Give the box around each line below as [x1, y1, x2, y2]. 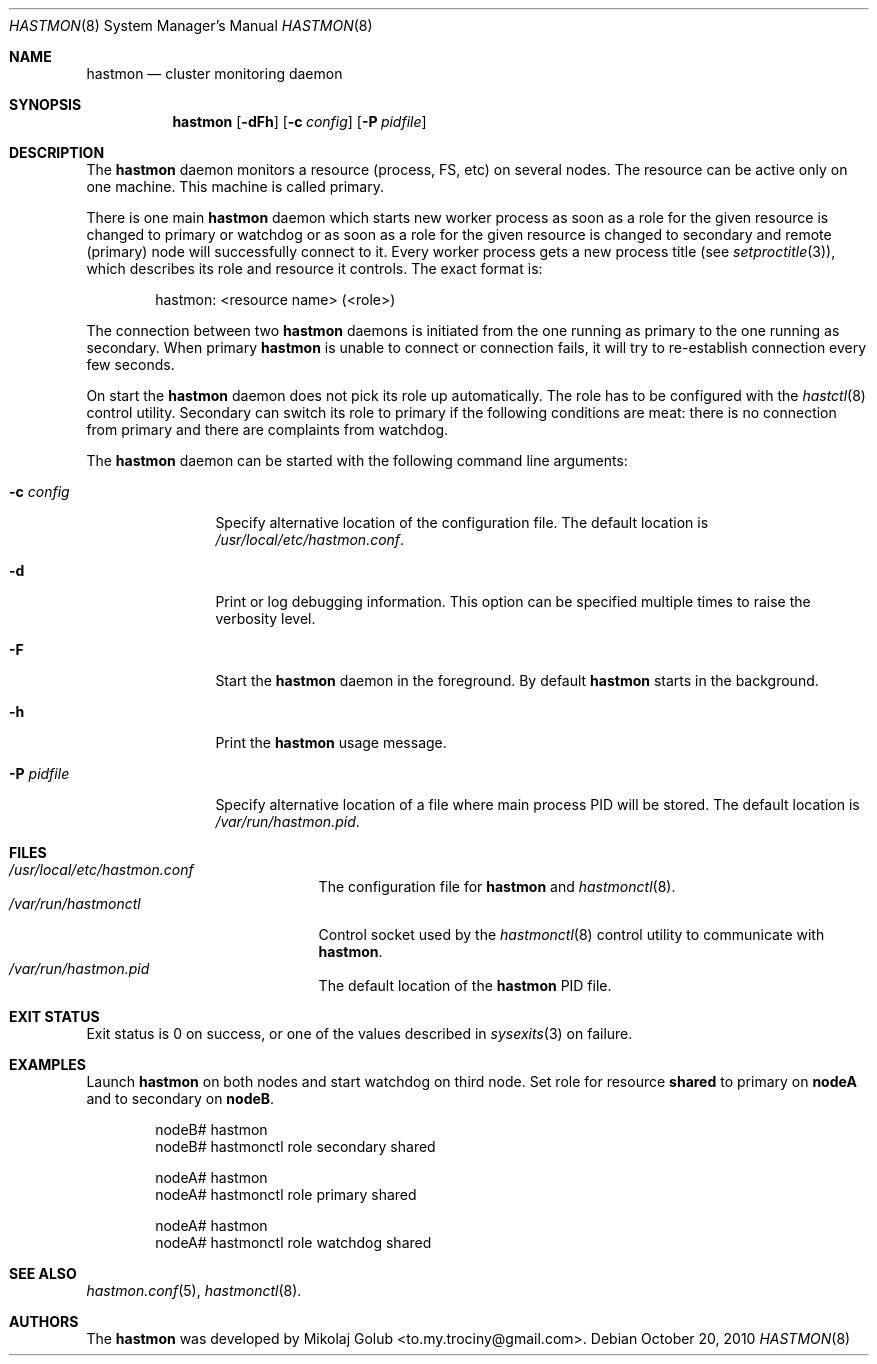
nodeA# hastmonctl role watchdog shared [155, 1234, 432, 1251]
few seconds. [86, 356, 175, 373]
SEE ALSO [9, 1265, 77, 1282]
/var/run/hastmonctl [9, 895, 141, 912]
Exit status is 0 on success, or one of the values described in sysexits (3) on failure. [86, 1025, 633, 1042]
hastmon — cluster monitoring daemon [86, 65, 343, 82]
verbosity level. [215, 610, 316, 627]
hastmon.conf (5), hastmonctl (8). [86, 1282, 302, 1299]
